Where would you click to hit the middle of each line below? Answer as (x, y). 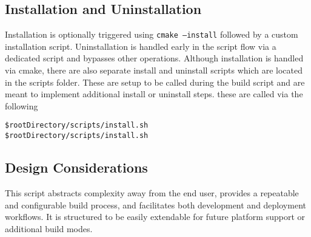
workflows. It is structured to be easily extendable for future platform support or (155, 217)
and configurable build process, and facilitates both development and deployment (155, 204)
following (22, 105)
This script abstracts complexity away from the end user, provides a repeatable (152, 192)
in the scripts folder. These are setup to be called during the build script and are (155, 82)
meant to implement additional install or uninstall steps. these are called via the (154, 94)
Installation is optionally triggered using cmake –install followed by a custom (152, 34)
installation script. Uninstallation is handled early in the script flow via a (141, 46)
